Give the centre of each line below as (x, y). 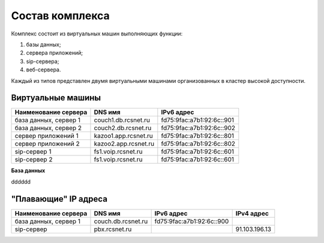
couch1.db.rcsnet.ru (122, 120)
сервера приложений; (55, 53)
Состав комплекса (61, 16)
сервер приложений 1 (47, 136)
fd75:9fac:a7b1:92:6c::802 (198, 144)
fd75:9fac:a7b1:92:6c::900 (192, 221)
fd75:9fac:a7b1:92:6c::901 (197, 120)
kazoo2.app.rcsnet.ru (124, 144)
